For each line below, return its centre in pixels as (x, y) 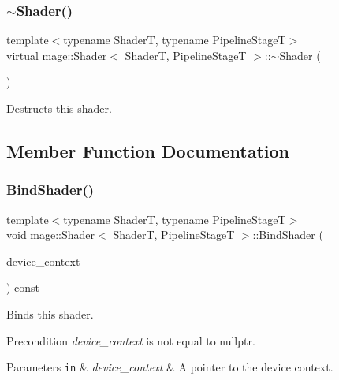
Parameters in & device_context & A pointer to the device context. (170, 367)
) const (23, 287)
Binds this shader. (50, 313)
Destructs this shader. (59, 108)
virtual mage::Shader (57, 55)
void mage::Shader (51, 235)
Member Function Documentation (148, 150)
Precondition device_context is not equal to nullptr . (131, 340)
